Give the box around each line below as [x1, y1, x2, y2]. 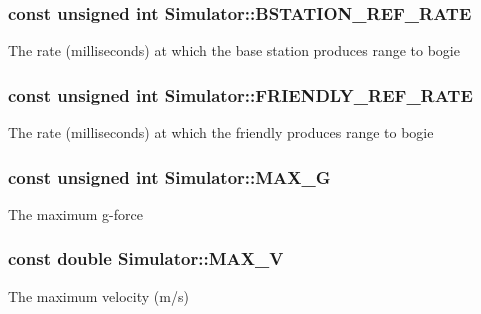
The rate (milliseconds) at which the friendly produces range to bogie [8, 122, 434, 143]
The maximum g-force [8, 203, 143, 224]
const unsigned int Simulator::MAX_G [8, 164, 331, 189]
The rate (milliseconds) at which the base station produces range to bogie [8, 40, 460, 61]
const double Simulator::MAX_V [8, 246, 284, 271]
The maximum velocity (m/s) [8, 285, 189, 306]
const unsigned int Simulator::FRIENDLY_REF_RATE [8, 82, 473, 107]
